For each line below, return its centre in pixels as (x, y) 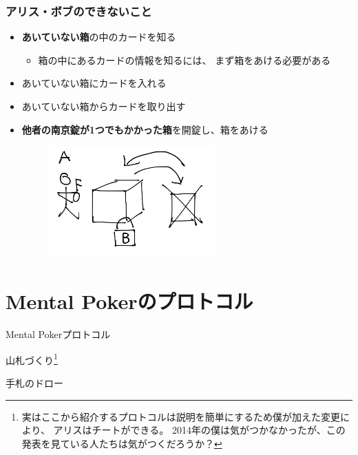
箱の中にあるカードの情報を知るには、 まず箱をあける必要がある (185, 60)
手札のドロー (34, 382)
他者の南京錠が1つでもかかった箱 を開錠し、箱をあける (145, 129)
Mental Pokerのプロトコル (129, 301)
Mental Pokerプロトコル (58, 334)
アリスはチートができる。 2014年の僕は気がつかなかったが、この (199, 430)
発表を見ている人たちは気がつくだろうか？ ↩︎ (122, 443)
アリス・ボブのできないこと (79, 11)
